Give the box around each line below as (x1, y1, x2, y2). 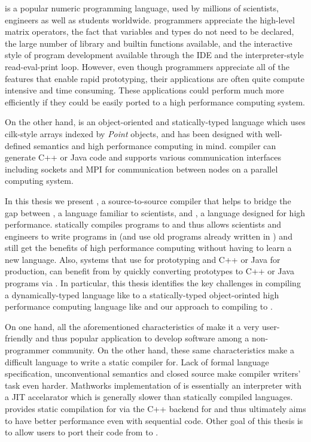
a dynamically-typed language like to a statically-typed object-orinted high (5, 288, 279, 301)
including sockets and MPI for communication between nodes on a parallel (5, 162, 278, 175)
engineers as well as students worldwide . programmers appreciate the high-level (5, 13, 295, 26)
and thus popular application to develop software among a (35, 332, 249, 344)
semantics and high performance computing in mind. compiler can (33, 139, 276, 152)
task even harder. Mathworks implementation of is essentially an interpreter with (5, 379, 302, 391)
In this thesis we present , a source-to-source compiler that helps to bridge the (5, 194, 291, 207)
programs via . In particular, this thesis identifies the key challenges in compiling (5, 277, 301, 289)
